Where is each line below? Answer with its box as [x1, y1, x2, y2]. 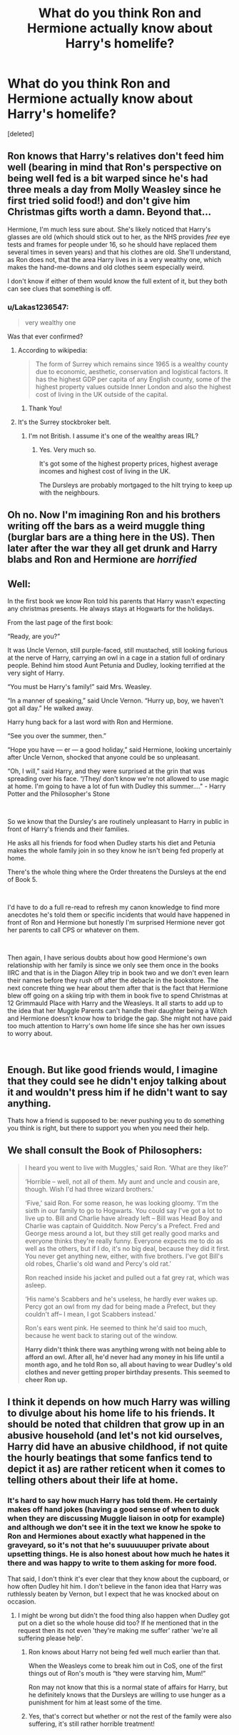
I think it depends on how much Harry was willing [7, 1396, 230, 1408]
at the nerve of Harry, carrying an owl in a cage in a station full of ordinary [7, 653, 225, 662]
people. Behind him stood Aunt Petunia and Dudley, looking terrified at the [7, 661, 225, 670]
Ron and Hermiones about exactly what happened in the [7, 1532, 205, 1542]
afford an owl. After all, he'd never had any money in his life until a [24, 1352, 225, 1361]
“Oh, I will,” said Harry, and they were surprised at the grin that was [7, 767, 205, 775]
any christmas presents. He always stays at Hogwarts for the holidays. [7, 605, 215, 613]
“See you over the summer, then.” [7, 732, 107, 740]
